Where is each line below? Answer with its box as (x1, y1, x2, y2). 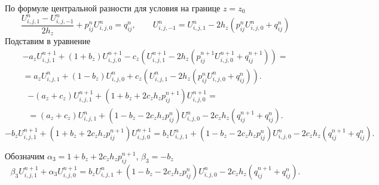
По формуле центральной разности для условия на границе (5, 2, 221, 14)
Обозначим (5, 150, 45, 162)
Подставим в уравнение (5, 35, 91, 47)
